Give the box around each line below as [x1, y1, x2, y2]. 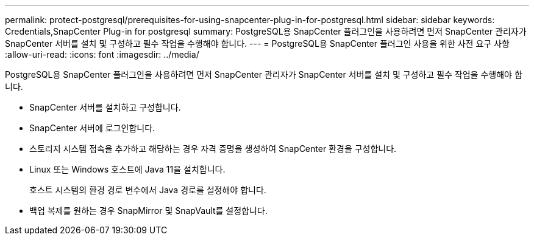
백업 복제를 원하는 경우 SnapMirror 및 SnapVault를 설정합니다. [29, 205, 268, 216]
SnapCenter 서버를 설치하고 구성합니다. [29, 102, 181, 112]
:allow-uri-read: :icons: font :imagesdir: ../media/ [5, 49, 199, 60]
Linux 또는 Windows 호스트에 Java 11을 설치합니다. [29, 164, 226, 174]
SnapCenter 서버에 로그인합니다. [29, 123, 155, 133]
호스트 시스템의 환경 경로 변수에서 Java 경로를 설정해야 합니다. [29, 185, 266, 195]
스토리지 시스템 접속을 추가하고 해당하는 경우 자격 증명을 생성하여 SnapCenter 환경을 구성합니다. [29, 143, 397, 154]
